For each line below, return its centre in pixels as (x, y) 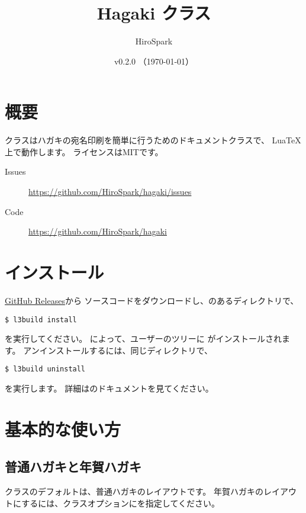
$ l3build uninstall (45, 369)
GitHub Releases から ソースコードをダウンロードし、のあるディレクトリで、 (152, 300)
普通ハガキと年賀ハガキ (73, 466)
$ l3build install (41, 320)
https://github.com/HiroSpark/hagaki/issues (110, 192)
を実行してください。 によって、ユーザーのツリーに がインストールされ (144, 339)
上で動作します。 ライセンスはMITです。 (84, 151)
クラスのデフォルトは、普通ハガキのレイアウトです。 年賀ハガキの (134, 491)
